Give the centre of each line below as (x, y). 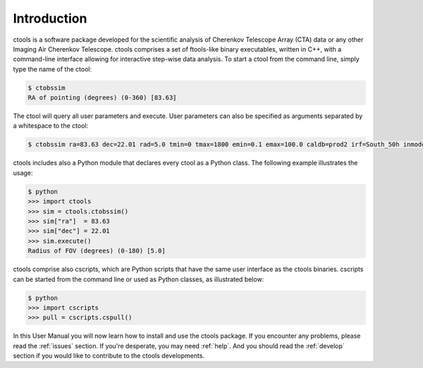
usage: (23, 172)
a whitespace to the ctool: (50, 126)
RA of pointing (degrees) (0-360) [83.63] (102, 98)
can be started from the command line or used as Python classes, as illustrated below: (139, 279)
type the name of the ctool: (52, 69)
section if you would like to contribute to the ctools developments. (109, 356)
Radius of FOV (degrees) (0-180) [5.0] (97, 251)
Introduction (50, 18)
